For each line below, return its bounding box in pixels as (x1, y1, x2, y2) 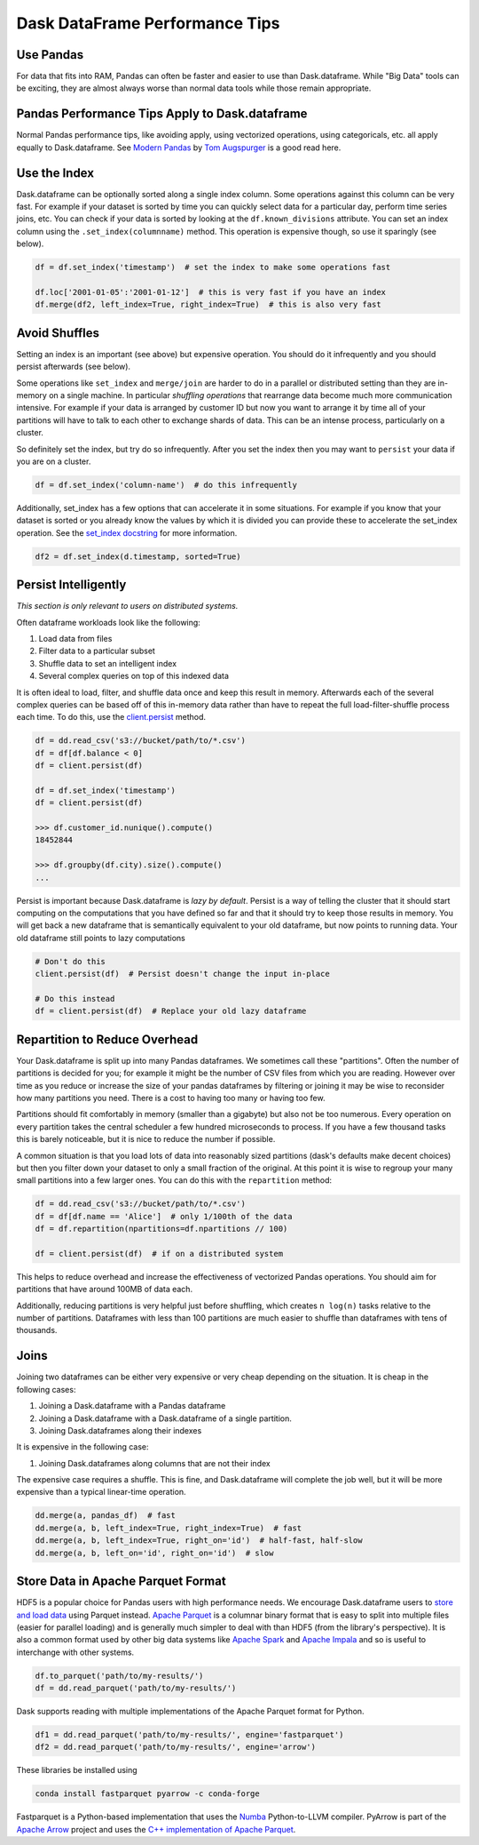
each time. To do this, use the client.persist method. (16, 712, 207, 723)
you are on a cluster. (16, 456, 91, 467)
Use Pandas (16, 47, 84, 62)
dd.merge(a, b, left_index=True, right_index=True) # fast (35, 1522, 302, 1533)
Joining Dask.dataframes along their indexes (38, 1425, 202, 1435)
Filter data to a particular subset (38, 645, 155, 657)
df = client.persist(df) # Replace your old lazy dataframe (35, 1006, 307, 1017)
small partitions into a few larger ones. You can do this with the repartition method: (16, 1175, 333, 1186)
